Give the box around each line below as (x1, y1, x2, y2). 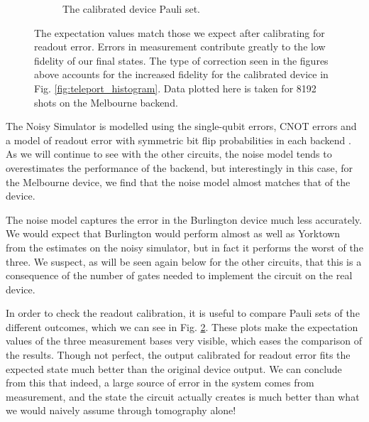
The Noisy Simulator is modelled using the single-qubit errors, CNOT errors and (6, 119, 357, 134)
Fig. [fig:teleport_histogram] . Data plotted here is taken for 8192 (34, 80, 316, 95)
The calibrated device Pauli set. (62, 1, 200, 16)
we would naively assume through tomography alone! (6, 403, 236, 418)
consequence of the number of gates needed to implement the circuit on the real (6, 268, 353, 283)
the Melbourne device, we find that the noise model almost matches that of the (6, 174, 351, 189)
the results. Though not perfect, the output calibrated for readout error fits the (6, 347, 351, 362)
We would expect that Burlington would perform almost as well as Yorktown (6, 226, 341, 241)
